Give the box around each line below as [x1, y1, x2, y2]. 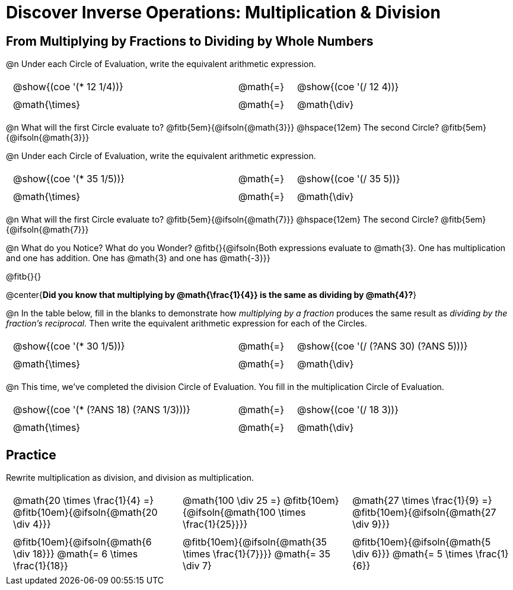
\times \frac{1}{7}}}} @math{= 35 [182, 548, 330, 560]
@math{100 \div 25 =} [182, 494, 281, 507]
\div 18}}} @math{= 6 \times [13, 548, 138, 560]
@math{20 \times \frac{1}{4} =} [13, 494, 154, 507]
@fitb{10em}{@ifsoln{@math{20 [13, 506, 158, 519]
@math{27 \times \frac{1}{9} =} [352, 494, 492, 507]
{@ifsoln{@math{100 [182, 506, 276, 519]
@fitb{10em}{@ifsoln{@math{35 [182, 536, 327, 548]
